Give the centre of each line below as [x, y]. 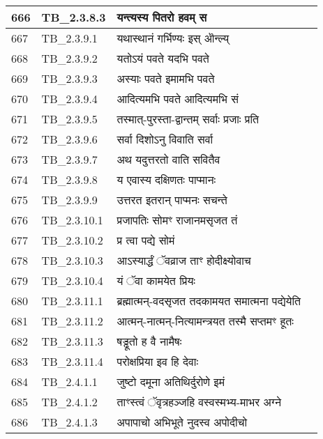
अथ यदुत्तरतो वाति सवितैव [168, 159]
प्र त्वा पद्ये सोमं [146, 240]
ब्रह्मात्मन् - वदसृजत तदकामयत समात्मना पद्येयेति [209, 301]
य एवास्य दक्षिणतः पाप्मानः [166, 179]
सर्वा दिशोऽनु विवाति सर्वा [165, 139]
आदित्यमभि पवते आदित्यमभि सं [178, 99]
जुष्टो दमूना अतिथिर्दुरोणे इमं [171, 382]
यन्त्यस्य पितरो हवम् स [162, 17]
